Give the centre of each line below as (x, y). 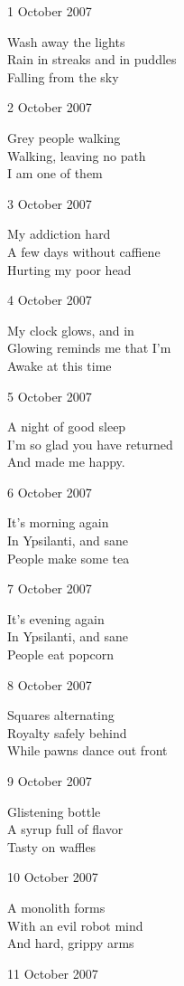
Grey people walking (64, 137)
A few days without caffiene (84, 251)
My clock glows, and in (71, 330)
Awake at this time (60, 365)
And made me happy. (66, 462)
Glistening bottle (54, 811)
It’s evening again (56, 618)
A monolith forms (56, 907)
